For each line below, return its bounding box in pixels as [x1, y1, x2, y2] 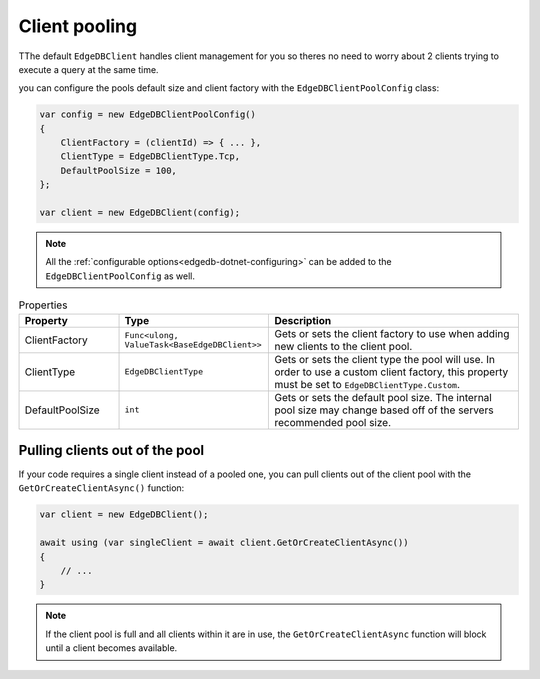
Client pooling [18, 15, 138, 37]
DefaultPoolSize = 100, [60, 165, 177, 176]
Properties [18, 298, 68, 312]
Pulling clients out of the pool [18, 442, 205, 459]
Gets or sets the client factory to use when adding [274, 326, 510, 340]
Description [274, 313, 332, 327]
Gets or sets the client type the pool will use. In [274, 352, 495, 366]
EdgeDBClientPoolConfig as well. [45, 270, 195, 282]
